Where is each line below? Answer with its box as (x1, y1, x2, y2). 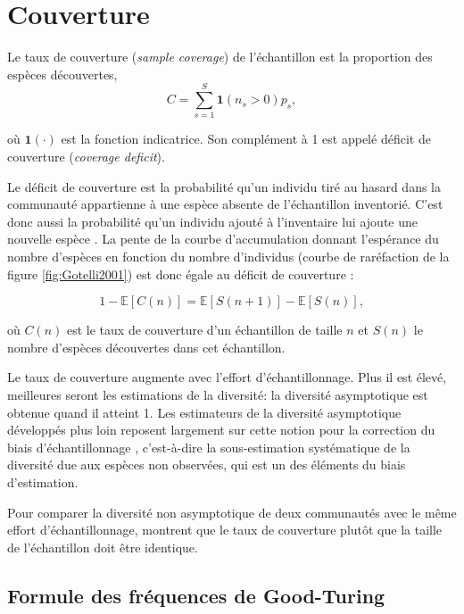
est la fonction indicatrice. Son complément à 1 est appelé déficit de (61, 129, 431, 148)
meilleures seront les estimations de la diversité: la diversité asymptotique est (7, 385, 428, 403)
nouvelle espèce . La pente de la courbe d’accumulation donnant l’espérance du (7, 229, 439, 248)
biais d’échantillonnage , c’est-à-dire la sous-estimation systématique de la (7, 437, 410, 456)
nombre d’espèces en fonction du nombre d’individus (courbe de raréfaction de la (7, 247, 450, 265)
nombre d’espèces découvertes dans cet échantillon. (7, 337, 286, 356)
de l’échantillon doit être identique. (7, 537, 198, 556)
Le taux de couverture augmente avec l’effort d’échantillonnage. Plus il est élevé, (7, 368, 447, 386)
